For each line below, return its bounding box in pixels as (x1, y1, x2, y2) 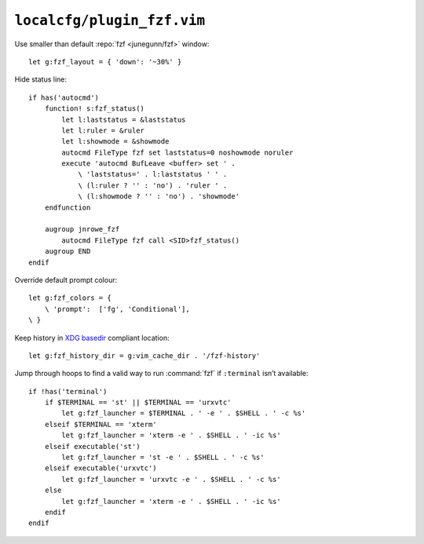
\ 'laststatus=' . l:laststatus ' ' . (78, 170, 228, 179)
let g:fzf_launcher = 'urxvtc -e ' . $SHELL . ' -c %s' (61, 475, 282, 484)
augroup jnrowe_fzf (44, 225, 120, 234)
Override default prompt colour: (14, 275, 118, 284)
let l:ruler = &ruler (61, 126, 145, 135)
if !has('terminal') (28, 387, 108, 396)
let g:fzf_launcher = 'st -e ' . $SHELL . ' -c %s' (61, 453, 265, 462)
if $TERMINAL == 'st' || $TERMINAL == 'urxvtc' (44, 398, 232, 407)
